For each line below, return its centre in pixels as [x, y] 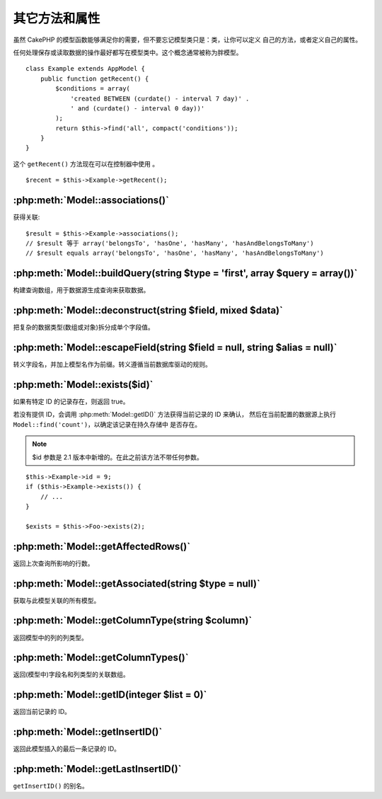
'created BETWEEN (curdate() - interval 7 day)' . [160, 98]
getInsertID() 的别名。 [51, 786]
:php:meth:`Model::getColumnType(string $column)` [133, 620]
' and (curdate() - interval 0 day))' [138, 108]
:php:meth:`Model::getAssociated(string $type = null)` [137, 584]
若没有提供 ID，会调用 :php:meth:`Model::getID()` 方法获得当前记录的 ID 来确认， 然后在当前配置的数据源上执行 [174, 415]
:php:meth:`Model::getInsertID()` [88, 732]
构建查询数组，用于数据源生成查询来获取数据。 [81, 290]
